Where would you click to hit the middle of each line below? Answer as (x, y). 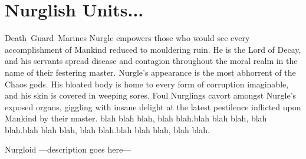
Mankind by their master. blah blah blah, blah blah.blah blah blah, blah (136, 118)
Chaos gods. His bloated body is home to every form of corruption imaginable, (147, 84)
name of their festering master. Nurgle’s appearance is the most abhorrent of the (150, 72)
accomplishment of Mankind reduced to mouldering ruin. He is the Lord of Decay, (153, 49)
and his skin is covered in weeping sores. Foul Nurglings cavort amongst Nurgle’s (151, 95)
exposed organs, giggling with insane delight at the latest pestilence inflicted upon (153, 106)
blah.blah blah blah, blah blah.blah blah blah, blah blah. (107, 129)
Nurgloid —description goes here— (68, 149)
